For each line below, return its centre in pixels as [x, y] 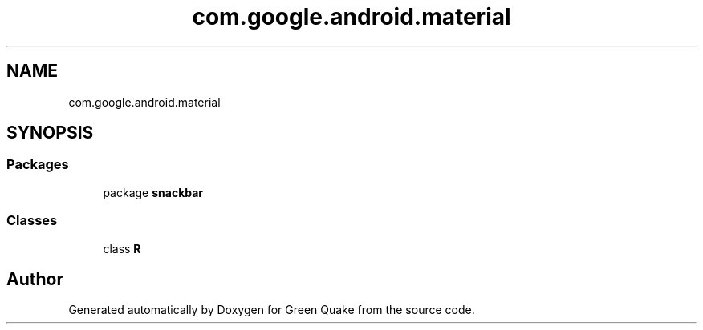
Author [35, 279]
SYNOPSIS [50, 133]
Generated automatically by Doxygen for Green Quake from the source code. [272, 310]
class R [122, 248]
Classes [32, 221]
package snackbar [153, 192]
